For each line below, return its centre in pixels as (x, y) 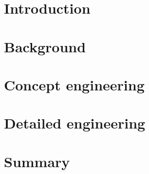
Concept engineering (74, 84)
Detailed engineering (75, 123)
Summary (37, 161)
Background (45, 46)
